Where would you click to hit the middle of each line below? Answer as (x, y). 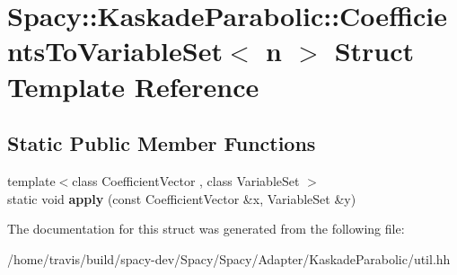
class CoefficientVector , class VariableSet (186, 180)
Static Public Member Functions (162, 143)
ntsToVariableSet (115, 51)
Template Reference (133, 86)
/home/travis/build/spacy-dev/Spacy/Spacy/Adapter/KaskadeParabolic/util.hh (229, 258)
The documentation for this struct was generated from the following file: (206, 229)
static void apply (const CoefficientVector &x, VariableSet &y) (182, 198)
